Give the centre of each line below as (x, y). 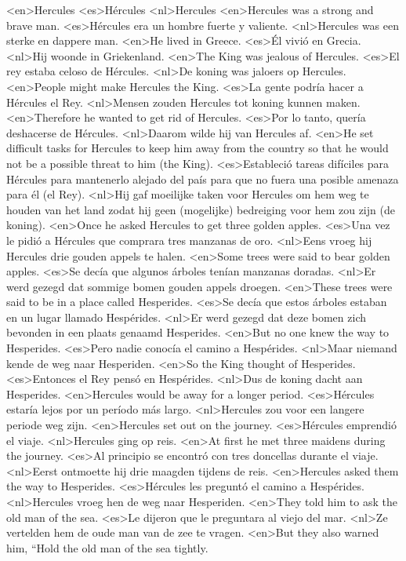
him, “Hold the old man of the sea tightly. (107, 547)
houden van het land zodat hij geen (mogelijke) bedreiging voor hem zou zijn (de (201, 209)
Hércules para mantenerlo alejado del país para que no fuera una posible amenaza (203, 178)
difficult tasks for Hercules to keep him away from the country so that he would (198, 148)
